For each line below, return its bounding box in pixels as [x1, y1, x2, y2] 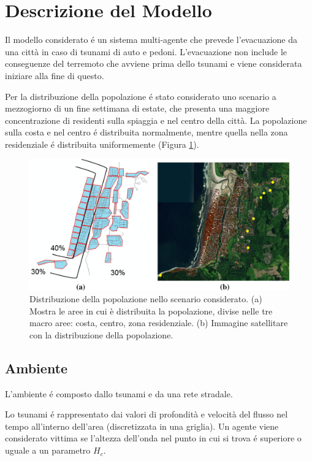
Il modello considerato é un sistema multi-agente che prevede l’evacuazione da [5, 33, 298, 46]
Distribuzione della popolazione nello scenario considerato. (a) [29, 292, 262, 305]
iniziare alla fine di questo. [5, 69, 104, 82]
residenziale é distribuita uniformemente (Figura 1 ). [5, 137, 199, 150]
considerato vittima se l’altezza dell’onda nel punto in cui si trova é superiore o [5, 432, 302, 444]
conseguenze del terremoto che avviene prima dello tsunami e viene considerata [5, 57, 302, 70]
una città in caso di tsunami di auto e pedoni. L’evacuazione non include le [5, 45, 287, 58]
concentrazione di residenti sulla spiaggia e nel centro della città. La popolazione [5, 113, 307, 126]
